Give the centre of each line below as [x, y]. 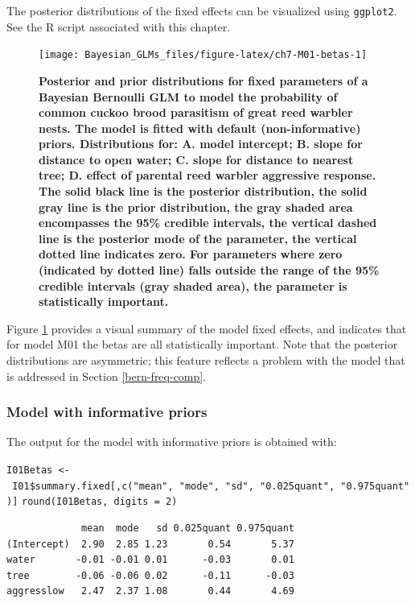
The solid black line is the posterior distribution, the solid [203, 191]
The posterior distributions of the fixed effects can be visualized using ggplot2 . [202, 10]
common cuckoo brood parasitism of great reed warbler [196, 112]
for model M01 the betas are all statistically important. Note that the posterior [202, 344]
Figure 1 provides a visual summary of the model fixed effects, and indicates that [207, 328]
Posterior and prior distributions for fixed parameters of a [203, 80]
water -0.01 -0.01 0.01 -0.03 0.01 [150, 560]
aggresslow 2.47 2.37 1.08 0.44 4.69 [150, 591]
